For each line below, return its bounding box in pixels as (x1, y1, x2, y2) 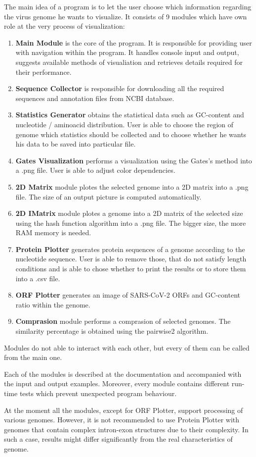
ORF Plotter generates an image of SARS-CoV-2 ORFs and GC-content (15, 290, 240, 300)
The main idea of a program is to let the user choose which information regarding (4, 1, 252, 11)
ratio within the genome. (15, 299, 90, 309)
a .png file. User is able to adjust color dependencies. (15, 165, 175, 175)
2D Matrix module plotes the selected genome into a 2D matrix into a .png (15, 181, 249, 192)
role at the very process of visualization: (4, 21, 125, 31)
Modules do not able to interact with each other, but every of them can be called (4, 342, 250, 353)
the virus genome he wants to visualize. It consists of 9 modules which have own (4, 11, 247, 21)
